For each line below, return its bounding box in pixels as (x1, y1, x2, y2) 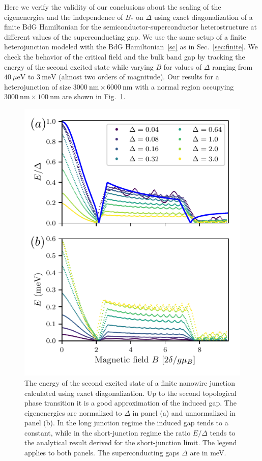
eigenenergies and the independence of (4, 11, 123, 22)
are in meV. (190, 447, 226, 458)
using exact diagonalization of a (154, 11, 253, 22)
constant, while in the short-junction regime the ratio (24, 427, 191, 438)
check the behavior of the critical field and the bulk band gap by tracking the (4, 51, 245, 62)
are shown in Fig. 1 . (62, 91, 126, 102)
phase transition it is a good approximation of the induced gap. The (24, 397, 237, 408)
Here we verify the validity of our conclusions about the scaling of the (4, 2, 221, 12)
